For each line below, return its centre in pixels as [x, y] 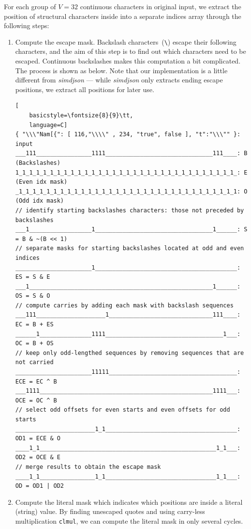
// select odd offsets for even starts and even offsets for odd [123, 410]
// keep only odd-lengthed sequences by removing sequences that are [130, 353]
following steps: [27, 25]
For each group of [30, 6]
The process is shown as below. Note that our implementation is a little [121, 70]
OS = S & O [33, 296]
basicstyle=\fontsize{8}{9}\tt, [81, 115]
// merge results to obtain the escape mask [88, 467]
